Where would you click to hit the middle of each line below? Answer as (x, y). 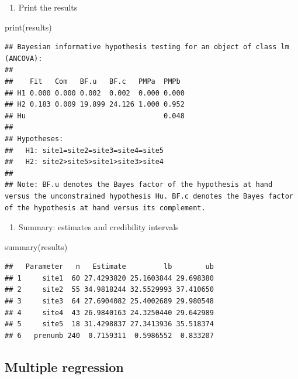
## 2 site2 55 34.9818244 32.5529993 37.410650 (109, 290)
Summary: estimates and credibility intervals (98, 227)
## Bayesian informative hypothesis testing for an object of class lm (147, 47)
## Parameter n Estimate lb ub (109, 267)
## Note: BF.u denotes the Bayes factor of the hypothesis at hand (139, 185)
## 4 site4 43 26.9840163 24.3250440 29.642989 (109, 313)
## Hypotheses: (34, 139)
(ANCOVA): (24, 58)
